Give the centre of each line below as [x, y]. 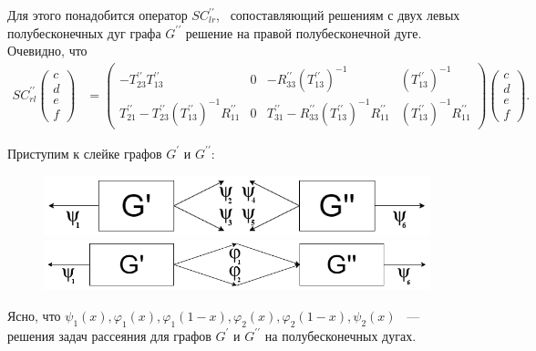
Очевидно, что [47, 51]
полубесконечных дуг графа [84, 32]
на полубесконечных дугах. [340, 335]
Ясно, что [34, 316]
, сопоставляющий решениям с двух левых [338, 15]
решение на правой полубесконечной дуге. [304, 32]
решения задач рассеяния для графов [109, 335]
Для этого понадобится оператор [98, 15]
